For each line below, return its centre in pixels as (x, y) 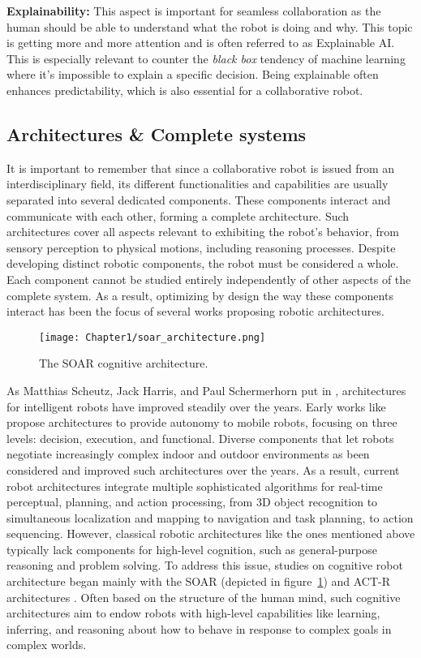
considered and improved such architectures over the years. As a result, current (203, 469)
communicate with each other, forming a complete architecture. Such (178, 215)
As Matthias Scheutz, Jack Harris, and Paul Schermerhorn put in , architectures (206, 390)
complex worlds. (47, 645)
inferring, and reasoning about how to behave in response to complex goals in (199, 628)
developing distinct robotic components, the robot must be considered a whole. (203, 263)
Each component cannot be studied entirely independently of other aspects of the (209, 279)
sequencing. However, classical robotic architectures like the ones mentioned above (211, 533)
